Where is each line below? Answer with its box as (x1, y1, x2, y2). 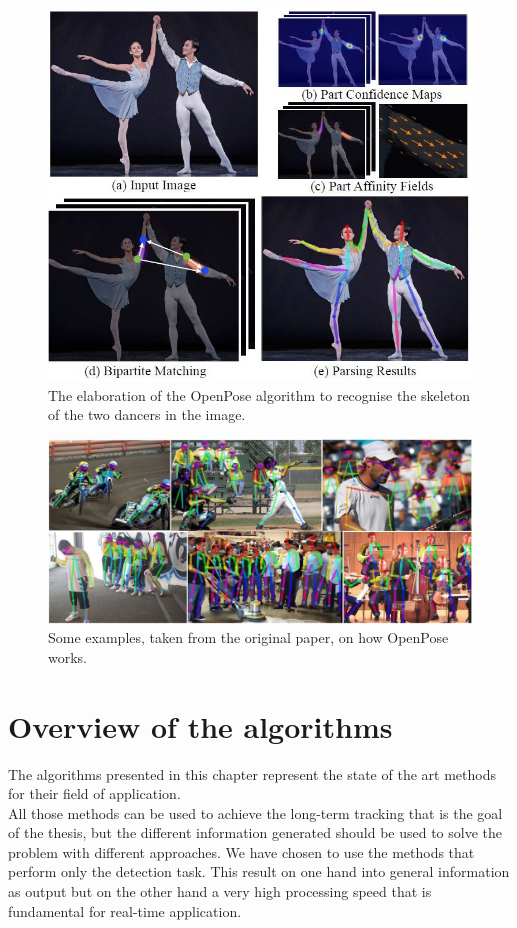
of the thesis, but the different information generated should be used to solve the (8, 822, 503, 843)
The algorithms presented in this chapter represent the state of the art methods (8, 763, 496, 784)
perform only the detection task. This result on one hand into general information (8, 861, 510, 882)
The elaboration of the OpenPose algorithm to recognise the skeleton (48, 384, 471, 405)
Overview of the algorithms (8, 705, 393, 746)
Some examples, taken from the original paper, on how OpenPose (48, 627, 449, 648)
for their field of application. (8, 783, 181, 804)
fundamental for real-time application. (8, 900, 242, 921)
